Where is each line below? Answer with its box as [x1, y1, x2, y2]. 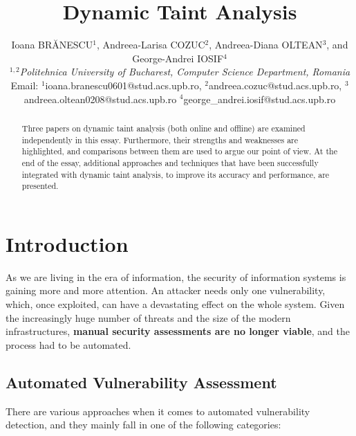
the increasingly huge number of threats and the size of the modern [6, 310, 291, 325]
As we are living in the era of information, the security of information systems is [6, 269, 346, 284]
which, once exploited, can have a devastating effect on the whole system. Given [6, 296, 345, 311]
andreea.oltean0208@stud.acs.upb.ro [24, 91, 177, 106]
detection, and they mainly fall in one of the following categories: [6, 417, 281, 432]
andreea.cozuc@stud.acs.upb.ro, [208, 78, 342, 92]
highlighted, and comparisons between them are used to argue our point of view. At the [21, 145, 337, 157]
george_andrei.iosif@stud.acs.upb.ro [183, 91, 336, 106]
